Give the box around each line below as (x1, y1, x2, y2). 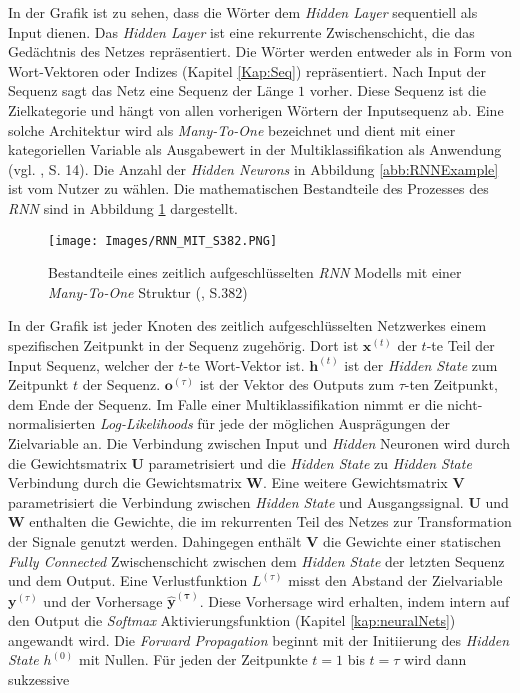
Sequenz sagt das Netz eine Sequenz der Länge (8, 80, 294, 101)
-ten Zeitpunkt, (404, 374, 498, 395)
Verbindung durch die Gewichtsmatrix (8, 472, 242, 493)
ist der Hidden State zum (344, 354, 498, 375)
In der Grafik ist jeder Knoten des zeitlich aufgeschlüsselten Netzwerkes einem (8, 315, 487, 336)
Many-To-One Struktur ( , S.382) (48, 281, 248, 302)
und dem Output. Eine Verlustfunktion (8, 570, 248, 591)
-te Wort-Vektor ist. (183, 354, 305, 375)
